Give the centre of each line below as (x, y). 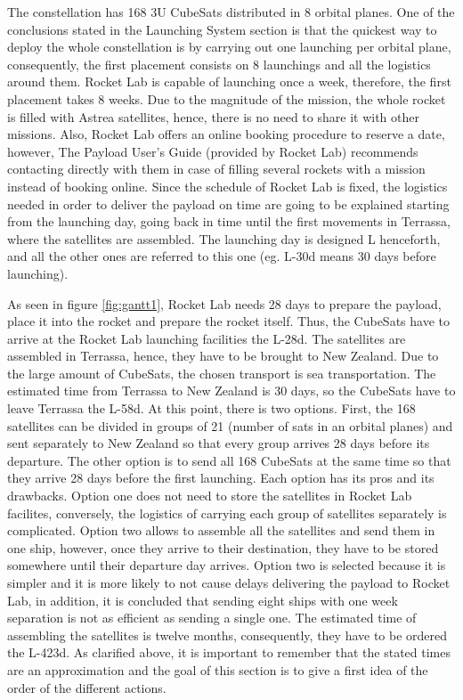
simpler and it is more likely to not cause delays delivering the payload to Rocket (229, 582)
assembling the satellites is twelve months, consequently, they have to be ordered (227, 635)
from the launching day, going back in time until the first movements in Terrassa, (229, 221)
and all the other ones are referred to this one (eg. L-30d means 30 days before (222, 256)
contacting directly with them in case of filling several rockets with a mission (216, 169)
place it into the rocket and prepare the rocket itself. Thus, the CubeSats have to (228, 321)
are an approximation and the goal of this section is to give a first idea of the (218, 669)
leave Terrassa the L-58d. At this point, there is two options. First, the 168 (211, 408)
